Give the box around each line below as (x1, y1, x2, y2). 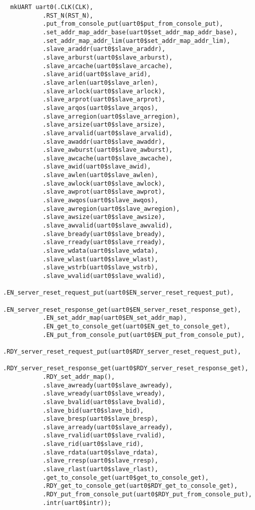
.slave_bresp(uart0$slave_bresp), (42, 415, 158, 423)
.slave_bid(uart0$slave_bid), (42, 407, 144, 414)
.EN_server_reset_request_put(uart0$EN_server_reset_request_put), (3, 289, 234, 297)
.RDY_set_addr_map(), (42, 373, 115, 380)
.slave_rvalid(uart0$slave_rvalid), (42, 432, 166, 439)
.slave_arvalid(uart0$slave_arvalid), (42, 129, 173, 137)
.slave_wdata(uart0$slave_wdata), (42, 247, 158, 255)
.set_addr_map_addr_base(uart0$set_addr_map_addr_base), (42, 28, 238, 36)
